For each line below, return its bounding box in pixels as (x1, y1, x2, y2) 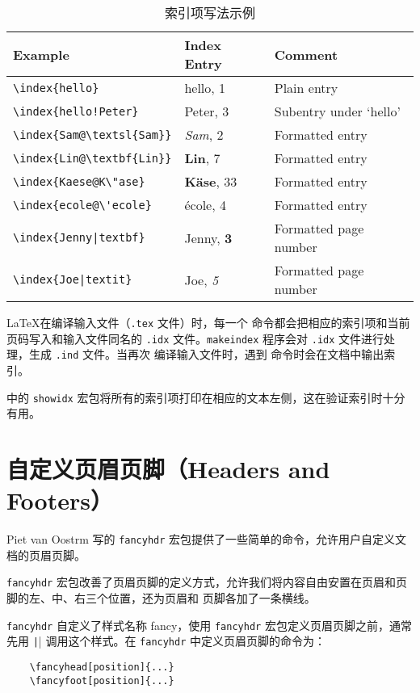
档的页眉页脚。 (6, 546, 86, 563)
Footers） (6, 484, 113, 517)
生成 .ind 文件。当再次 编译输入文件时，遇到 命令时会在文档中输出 (28, 346, 384, 363)
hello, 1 (184, 78, 226, 97)
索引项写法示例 (164, 3, 255, 22)
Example (13, 44, 69, 64)
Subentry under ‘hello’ (274, 102, 401, 120)
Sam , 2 (184, 125, 224, 144)
